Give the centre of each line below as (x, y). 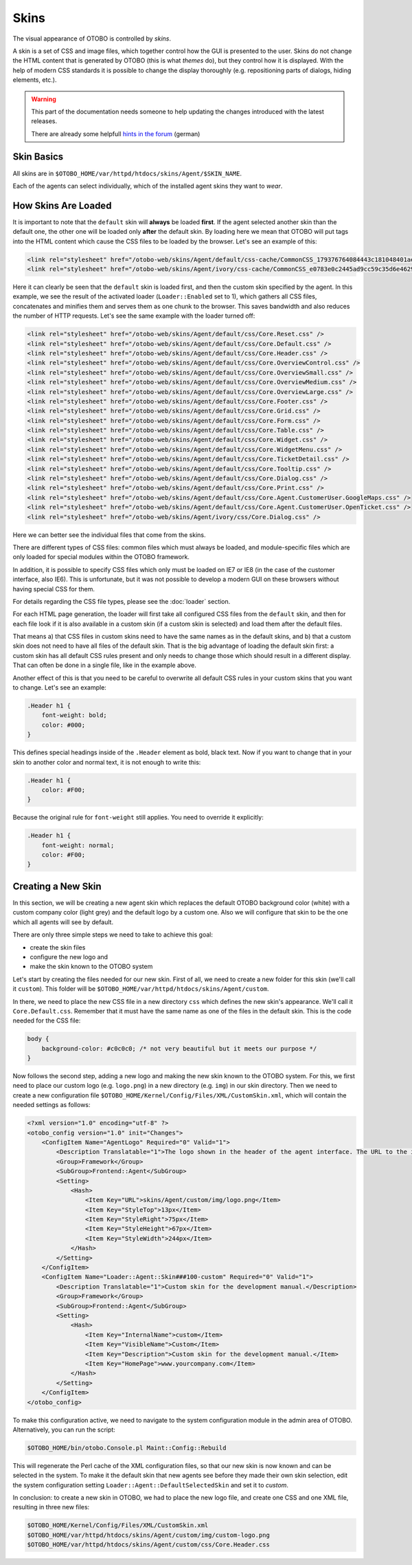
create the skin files (58, 947)
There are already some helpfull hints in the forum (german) (116, 133)
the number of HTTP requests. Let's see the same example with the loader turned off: (134, 316)
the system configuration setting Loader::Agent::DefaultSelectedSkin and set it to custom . (150, 1485)
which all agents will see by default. (63, 922)
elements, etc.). (35, 80)
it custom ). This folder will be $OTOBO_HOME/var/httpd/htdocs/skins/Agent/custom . (141, 989)
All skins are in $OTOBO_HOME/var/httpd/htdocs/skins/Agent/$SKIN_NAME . (127, 173)
